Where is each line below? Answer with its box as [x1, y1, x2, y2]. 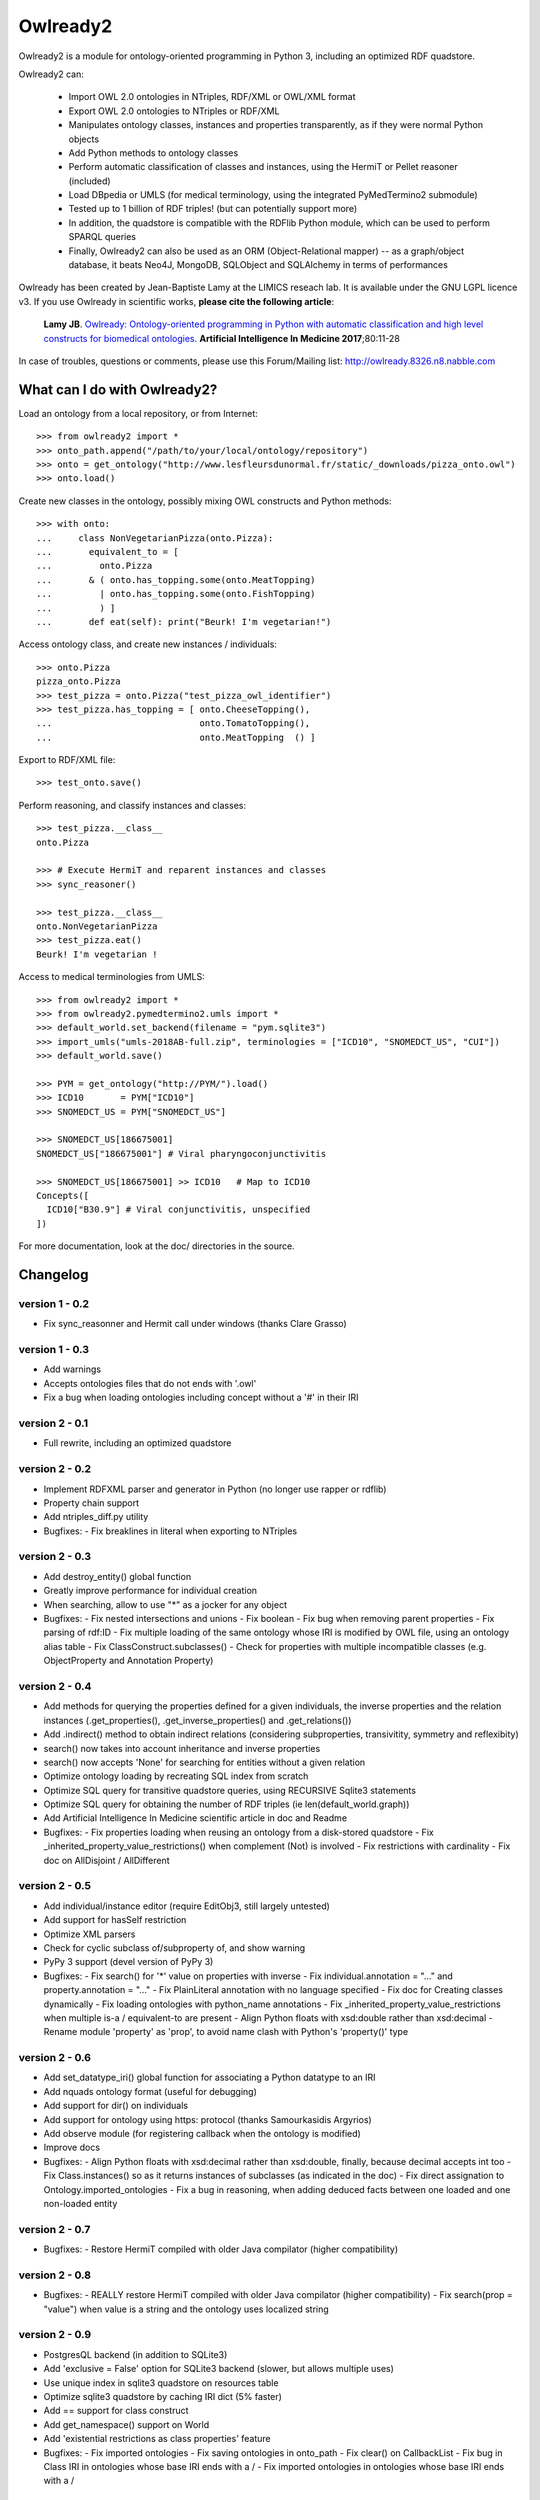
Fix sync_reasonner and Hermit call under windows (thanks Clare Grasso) [43, 1318, 347, 1330]
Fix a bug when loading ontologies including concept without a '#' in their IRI [43, 1391, 359, 1404]
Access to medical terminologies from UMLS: [18, 971, 205, 983]
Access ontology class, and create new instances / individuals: [18, 638, 277, 650]
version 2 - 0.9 [18, 2328, 92, 2342]
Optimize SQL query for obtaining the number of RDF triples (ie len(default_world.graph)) [43, 1798, 410, 1810]
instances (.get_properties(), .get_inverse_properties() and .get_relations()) [43, 1714, 352, 1726]
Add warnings [43, 1363, 102, 1375]
